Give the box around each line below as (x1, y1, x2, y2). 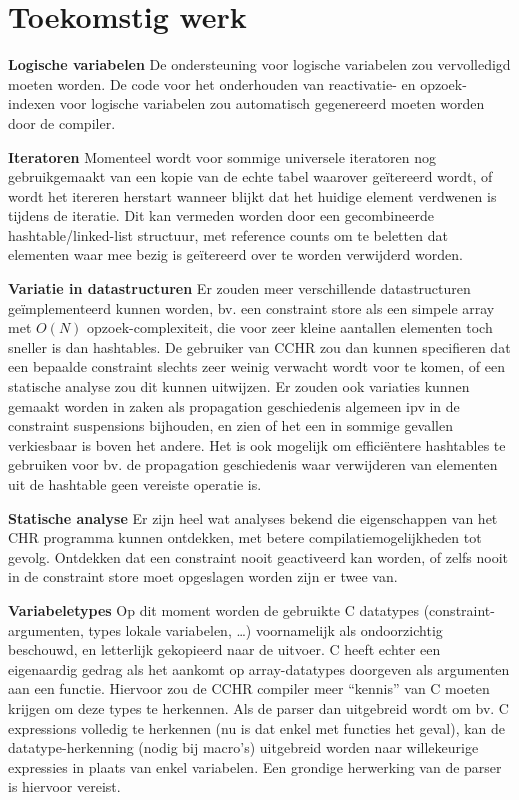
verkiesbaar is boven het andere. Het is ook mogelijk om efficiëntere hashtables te (8, 434, 506, 455)
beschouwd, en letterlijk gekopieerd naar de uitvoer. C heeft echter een (8, 639, 441, 660)
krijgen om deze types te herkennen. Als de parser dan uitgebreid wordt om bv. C (8, 697, 509, 718)
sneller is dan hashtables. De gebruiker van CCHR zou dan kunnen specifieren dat (8, 336, 511, 357)
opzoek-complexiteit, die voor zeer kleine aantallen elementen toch (87, 317, 493, 338)
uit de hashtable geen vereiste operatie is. (8, 474, 262, 494)
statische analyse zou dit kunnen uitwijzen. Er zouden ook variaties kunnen (8, 376, 470, 397)
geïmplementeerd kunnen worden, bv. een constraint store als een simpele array (8, 297, 495, 318)
